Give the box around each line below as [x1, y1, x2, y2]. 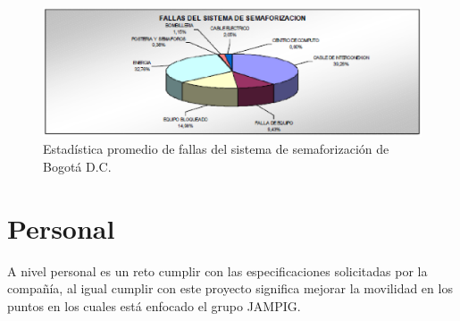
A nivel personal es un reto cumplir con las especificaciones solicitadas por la [7, 261, 428, 280]
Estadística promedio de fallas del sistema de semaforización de [43, 139, 389, 158]
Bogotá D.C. [43, 156, 112, 175]
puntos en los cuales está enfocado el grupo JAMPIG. [7, 296, 301, 315]
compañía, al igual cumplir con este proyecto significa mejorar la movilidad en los [7, 279, 453, 298]
